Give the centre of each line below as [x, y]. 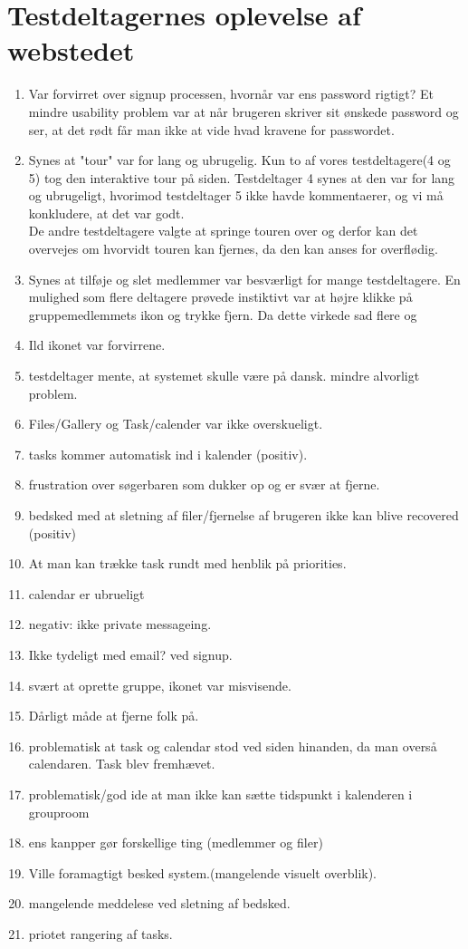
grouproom [59, 812]
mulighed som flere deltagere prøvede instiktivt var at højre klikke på [220, 297]
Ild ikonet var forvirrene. [97, 345]
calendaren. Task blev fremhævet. [122, 764]
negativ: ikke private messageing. [120, 624]
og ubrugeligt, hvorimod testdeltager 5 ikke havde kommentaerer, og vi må [236, 195]
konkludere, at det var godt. [106, 213]
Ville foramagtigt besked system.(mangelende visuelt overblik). [203, 872]
